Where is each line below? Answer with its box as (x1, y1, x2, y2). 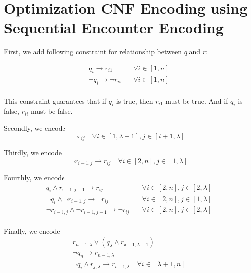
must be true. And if (165, 95, 228, 106)
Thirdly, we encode (4, 147, 62, 158)
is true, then (116, 95, 153, 106)
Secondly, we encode (4, 122, 65, 133)
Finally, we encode (4, 225, 60, 236)
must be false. (31, 106, 73, 116)
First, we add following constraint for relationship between (4, 46, 182, 57)
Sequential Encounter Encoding (4, 17, 224, 38)
